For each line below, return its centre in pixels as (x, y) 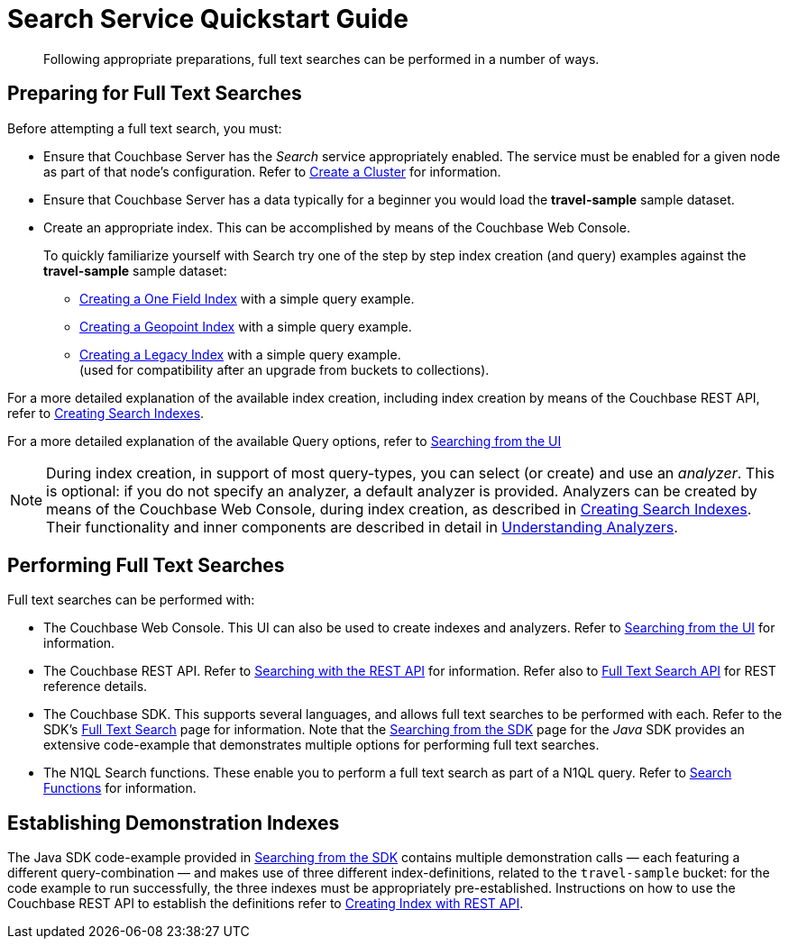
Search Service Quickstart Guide (208, 19)
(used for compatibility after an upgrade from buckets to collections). (284, 369)
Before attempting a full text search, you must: (145, 128)
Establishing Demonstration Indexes (174, 823)
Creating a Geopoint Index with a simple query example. (246, 326)
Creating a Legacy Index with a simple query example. (240, 354)
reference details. (96, 687)
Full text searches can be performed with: (131, 600)
